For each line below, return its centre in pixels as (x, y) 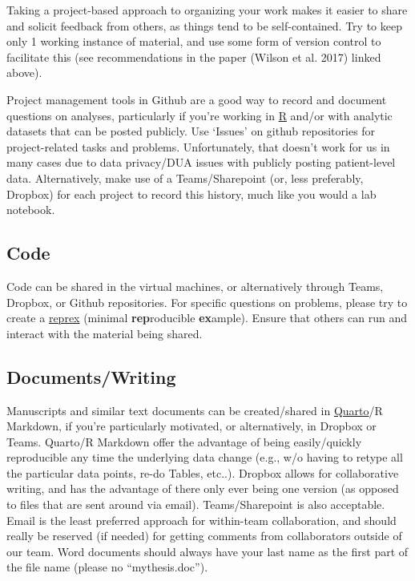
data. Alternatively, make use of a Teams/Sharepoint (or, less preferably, (185, 178)
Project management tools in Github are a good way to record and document (197, 99)
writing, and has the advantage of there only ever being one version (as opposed (203, 488)
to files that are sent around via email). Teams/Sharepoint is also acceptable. (196, 504)
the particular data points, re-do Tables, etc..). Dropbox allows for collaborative (203, 472)
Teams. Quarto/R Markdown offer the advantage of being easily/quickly (184, 441)
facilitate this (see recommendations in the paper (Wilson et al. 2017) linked (194, 56)
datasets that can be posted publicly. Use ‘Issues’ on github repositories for (191, 131)
